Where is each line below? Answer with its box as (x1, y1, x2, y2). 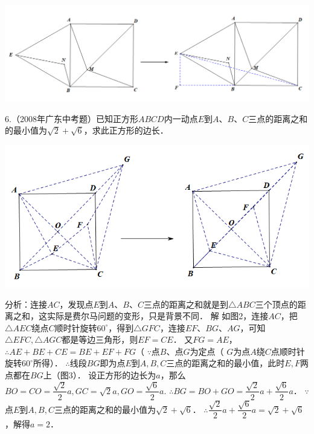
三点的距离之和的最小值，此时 (166, 357, 285, 369)
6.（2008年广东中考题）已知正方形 (5, 112, 138, 125)
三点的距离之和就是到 (144, 297, 229, 310)
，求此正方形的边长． (83, 124, 168, 137)
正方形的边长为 (97, 369, 156, 381)
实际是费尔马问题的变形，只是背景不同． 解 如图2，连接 (46, 309, 269, 322)
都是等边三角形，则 (62, 333, 138, 346)
